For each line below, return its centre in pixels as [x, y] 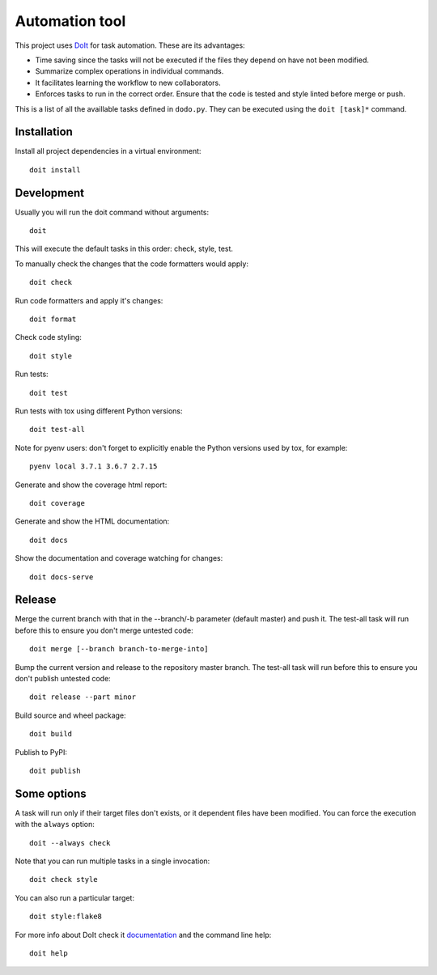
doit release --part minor [83, 697]
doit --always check [70, 843]
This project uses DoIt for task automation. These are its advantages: [130, 45]
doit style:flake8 [66, 917]
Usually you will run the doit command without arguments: [112, 212]
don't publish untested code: [63, 678]
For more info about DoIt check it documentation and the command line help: [143, 935]
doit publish [55, 770]
